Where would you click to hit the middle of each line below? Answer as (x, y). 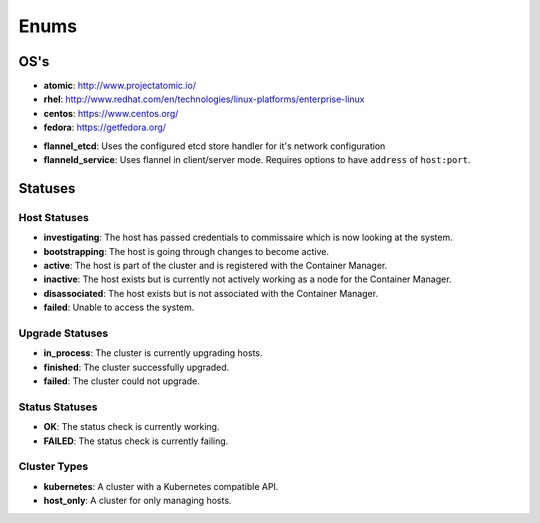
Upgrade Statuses (63, 333)
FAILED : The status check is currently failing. (136, 441)
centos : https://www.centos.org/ (111, 113)
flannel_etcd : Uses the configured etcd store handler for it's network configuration (214, 146)
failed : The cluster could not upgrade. (121, 381)
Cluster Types (53, 467)
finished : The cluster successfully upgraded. (136, 367)
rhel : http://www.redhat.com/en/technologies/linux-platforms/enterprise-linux (204, 99)
